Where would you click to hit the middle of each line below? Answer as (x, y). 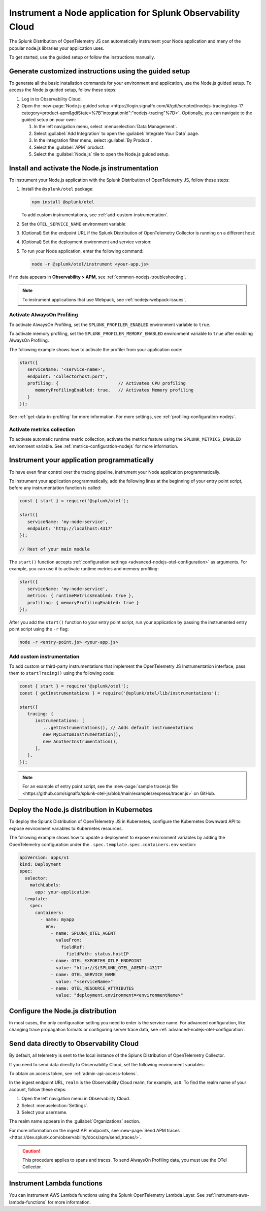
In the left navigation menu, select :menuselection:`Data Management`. (105, 127)
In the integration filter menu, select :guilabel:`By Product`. (93, 140)
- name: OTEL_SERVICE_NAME (83, 975)
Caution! (32, 1151)
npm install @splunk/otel (63, 202)
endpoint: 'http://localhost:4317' (70, 528)
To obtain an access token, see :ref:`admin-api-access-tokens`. (74, 1073)
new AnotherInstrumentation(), (80, 741)
